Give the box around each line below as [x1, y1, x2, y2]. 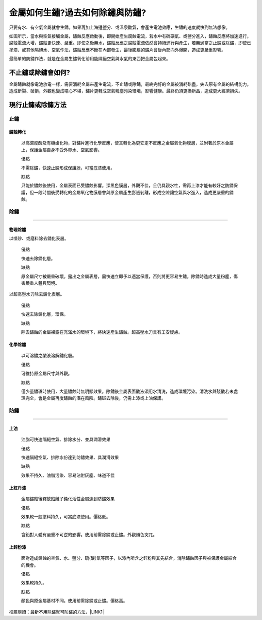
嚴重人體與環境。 [25, 280, 60, 286]
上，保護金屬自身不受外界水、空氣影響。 [21, 146, 102, 153]
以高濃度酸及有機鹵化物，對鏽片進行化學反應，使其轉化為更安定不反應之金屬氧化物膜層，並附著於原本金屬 [21, 140, 234, 146]
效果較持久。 [21, 580, 47, 586]
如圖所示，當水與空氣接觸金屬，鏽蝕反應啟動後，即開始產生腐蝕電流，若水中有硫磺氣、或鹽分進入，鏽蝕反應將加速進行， [9, 33, 251, 39]
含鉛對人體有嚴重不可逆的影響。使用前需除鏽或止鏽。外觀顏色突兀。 [21, 531, 157, 537]
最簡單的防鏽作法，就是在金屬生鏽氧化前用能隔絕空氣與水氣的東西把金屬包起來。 [9, 56, 171, 62]
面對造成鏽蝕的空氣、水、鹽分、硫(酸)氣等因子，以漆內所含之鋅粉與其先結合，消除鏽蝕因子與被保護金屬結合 [21, 555, 237, 561]
